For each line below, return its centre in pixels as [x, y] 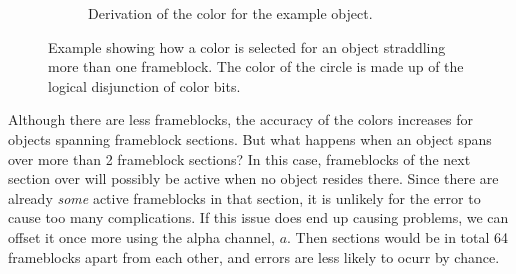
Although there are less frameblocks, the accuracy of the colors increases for [241, 119]
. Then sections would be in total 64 [398, 236]
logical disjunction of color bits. [144, 85]
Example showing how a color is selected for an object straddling [247, 46]
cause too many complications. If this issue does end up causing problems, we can [258, 217]
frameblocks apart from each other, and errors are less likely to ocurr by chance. [254, 256]
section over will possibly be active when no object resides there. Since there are [253, 178]
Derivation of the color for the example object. [230, 13]
